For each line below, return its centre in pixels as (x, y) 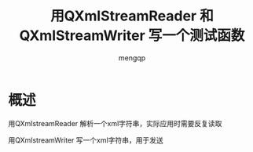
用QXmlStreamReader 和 (132, 16)
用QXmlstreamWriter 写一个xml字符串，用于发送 (86, 140)
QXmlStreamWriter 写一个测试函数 (132, 36)
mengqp (132, 58)
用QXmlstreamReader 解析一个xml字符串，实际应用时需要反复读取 (115, 123)
